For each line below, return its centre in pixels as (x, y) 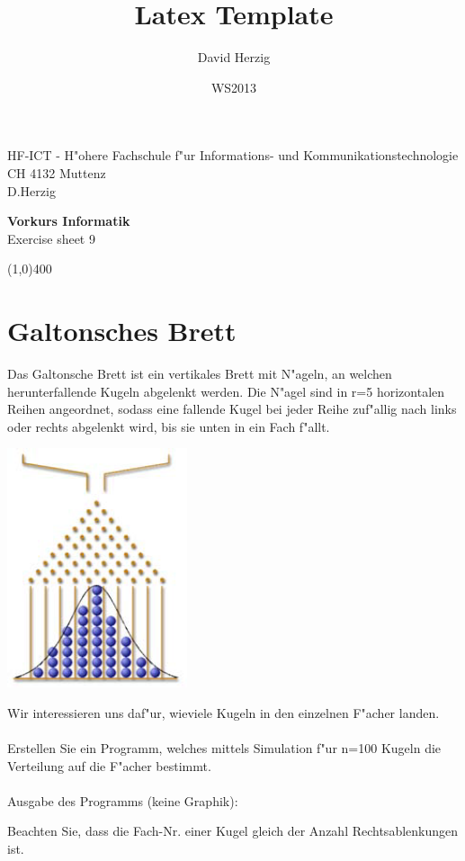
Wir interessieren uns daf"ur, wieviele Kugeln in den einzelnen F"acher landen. (224, 712)
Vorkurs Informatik (69, 221)
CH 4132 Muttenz (57, 172)
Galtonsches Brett (122, 331)
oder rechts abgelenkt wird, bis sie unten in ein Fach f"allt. (169, 426)
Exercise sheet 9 (51, 238)
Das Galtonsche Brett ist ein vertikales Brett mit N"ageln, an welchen (200, 373)
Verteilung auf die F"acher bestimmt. (109, 765)
